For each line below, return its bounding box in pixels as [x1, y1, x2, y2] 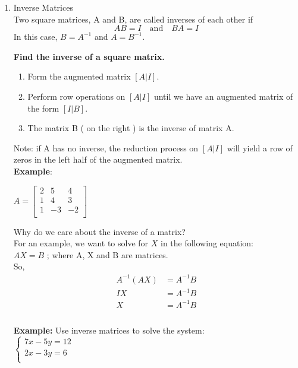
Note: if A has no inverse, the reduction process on [13, 141, 199, 154]
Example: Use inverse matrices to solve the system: [13, 324, 205, 337]
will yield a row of [227, 141, 293, 154]
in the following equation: [160, 237, 253, 249]
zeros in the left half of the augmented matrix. [13, 153, 183, 166]
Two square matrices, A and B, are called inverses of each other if [13, 12, 253, 25]
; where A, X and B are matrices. [46, 248, 168, 261]
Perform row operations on [27, 90, 126, 102]
